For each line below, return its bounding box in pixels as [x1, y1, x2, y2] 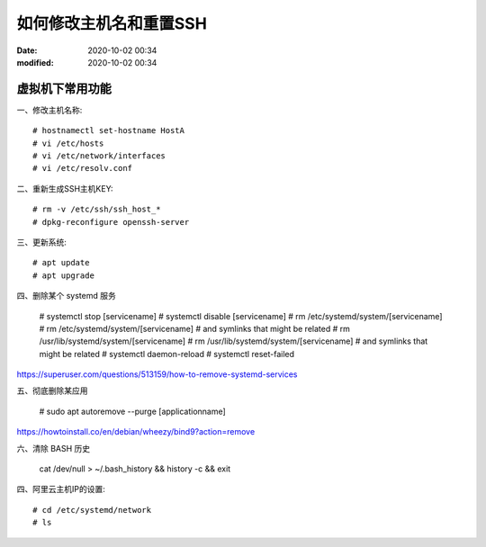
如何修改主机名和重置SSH [16, 13, 207, 33]
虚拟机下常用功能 [16, 81, 112, 96]
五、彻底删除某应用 [16, 385, 88, 396]
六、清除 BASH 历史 [16, 443, 91, 453]
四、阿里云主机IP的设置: [16, 484, 105, 495]
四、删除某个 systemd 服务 [16, 291, 116, 301]
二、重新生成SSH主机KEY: [16, 183, 113, 193]
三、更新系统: [16, 237, 67, 247]
